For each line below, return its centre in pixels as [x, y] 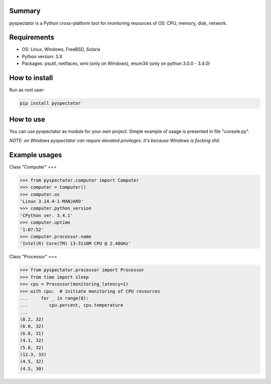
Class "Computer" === [33, 167]
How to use [27, 119]
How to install [31, 78]
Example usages [36, 155]
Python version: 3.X [42, 56]
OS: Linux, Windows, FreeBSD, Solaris [61, 49]
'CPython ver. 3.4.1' [46, 215]
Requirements [32, 37]
